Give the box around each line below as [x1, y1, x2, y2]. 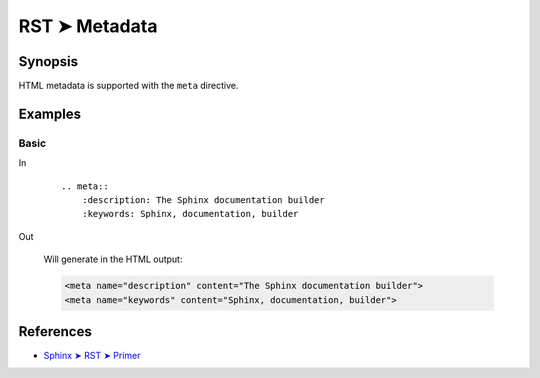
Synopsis [18, 53, 79, 70]
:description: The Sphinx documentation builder [81, 195, 325, 205]
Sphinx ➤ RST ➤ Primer [43, 350, 141, 362]
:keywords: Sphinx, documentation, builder [81, 208, 299, 220]
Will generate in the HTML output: [43, 253, 183, 265]
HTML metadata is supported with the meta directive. [18, 80, 239, 92]
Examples [18, 105, 82, 122]
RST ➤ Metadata [18, 15, 158, 37]
